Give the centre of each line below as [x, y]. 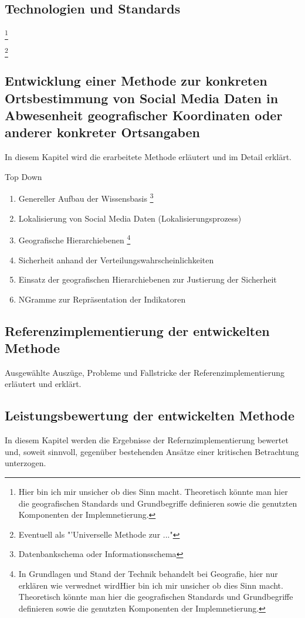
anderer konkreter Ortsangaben [103, 132]
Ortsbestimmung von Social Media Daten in [142, 98]
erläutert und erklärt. [43, 384]
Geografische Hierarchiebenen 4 [74, 239]
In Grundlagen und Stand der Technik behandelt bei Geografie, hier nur [148, 574]
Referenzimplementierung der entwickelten [137, 330]
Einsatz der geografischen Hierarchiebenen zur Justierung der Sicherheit [148, 279]
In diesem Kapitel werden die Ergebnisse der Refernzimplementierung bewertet [147, 440]
